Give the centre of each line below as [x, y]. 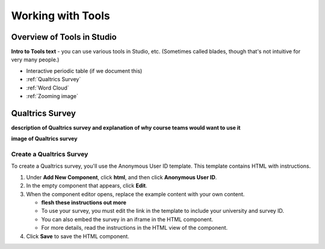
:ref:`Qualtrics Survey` [54, 79]
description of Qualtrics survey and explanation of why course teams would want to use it [126, 128]
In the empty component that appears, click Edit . [87, 186]
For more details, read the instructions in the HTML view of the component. [135, 228]
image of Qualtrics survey [44, 139]
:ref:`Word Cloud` [48, 88]
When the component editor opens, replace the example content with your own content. [135, 194]
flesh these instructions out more [84, 203]
